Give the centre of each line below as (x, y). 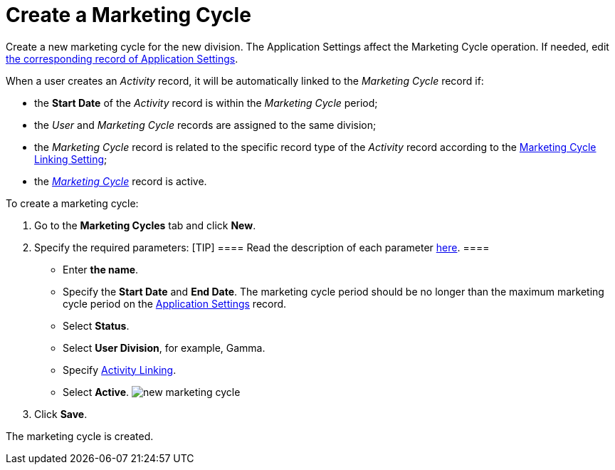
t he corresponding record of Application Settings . (122, 58)
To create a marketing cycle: (72, 203)
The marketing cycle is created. (80, 436)
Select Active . (96, 392)
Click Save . (61, 414)
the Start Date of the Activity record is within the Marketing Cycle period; (206, 103)
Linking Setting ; (71, 159)
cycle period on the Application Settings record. (175, 303)
